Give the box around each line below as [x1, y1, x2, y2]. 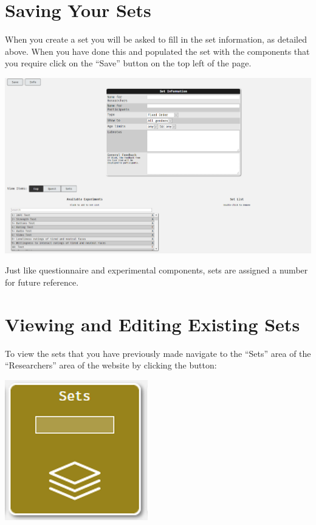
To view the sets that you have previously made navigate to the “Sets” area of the [5, 347, 311, 359]
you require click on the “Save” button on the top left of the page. [5, 57, 252, 69]
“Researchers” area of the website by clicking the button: [5, 359, 217, 372]
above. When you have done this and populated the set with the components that [5, 44, 310, 57]
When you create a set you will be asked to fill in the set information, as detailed [5, 33, 307, 46]
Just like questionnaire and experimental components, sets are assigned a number [5, 264, 308, 277]
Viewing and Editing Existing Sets [5, 311, 300, 336]
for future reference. [5, 275, 79, 288]
